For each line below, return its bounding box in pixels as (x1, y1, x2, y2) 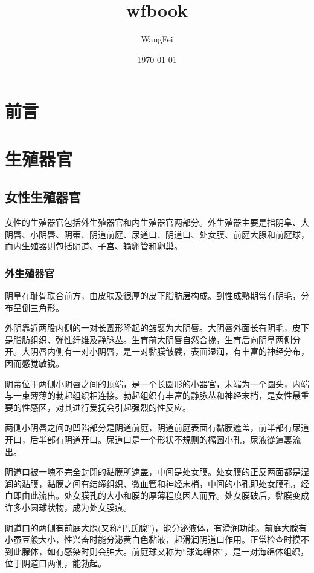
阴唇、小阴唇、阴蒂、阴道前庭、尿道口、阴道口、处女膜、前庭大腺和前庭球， (5, 228, 309, 240)
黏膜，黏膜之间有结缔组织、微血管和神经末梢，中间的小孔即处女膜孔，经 (21, 477, 309, 490)
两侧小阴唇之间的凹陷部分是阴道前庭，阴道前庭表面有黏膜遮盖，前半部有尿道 (5, 421, 309, 434)
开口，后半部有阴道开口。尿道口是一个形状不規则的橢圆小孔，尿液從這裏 (5, 433, 292, 446)
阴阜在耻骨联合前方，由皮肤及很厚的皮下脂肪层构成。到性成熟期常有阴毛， (5, 289, 301, 302)
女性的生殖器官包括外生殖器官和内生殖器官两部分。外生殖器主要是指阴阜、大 (5, 216, 309, 229)
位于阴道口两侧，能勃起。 (5, 557, 106, 569)
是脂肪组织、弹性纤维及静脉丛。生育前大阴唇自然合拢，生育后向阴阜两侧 (5, 333, 292, 345)
